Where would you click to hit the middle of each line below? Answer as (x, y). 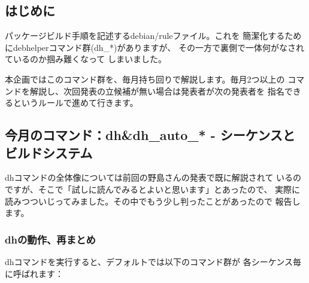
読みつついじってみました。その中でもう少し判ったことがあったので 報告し (153, 201)
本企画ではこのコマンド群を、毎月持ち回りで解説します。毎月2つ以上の (145, 79)
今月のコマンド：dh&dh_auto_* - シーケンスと (150, 135)
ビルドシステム (49, 152)
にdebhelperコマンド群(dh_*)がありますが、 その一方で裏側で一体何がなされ (154, 47)
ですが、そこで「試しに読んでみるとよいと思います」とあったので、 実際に (153, 189)
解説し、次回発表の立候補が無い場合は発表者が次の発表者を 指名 (157, 91)
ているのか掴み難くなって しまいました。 (86, 59)
